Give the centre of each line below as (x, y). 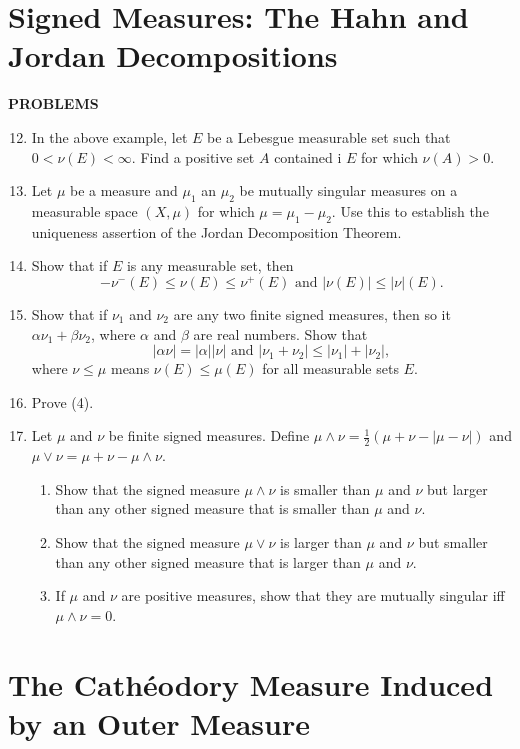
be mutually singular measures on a (348, 190)
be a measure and (123, 190)
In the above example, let (109, 136)
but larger (457, 488)
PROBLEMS (53, 103)
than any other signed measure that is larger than (208, 561)
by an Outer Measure (159, 722)
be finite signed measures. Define (209, 435)
